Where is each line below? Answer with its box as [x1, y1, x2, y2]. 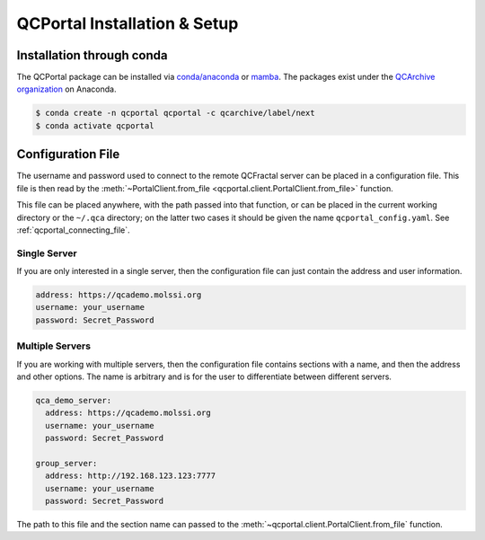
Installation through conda [16, 48, 168, 63]
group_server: [35, 458, 98, 468]
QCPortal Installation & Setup [16, 13, 239, 33]
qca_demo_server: [35, 395, 112, 405]
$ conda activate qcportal [35, 120, 154, 130]
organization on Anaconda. [16, 84, 117, 94]
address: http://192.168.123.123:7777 [45, 471, 216, 481]
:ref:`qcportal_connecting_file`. [16, 225, 130, 235]
